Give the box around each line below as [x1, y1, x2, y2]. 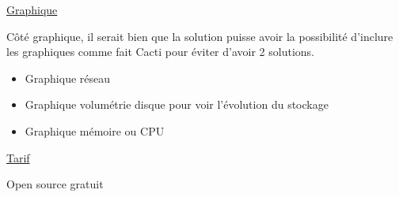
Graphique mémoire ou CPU [25, 122, 165, 139]
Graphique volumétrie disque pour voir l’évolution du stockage [25, 96, 329, 113]
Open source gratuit [6, 176, 104, 192]
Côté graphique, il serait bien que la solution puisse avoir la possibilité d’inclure [6, 28, 393, 44]
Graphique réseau [25, 69, 111, 86]
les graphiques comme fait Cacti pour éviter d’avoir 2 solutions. [6, 43, 314, 60]
